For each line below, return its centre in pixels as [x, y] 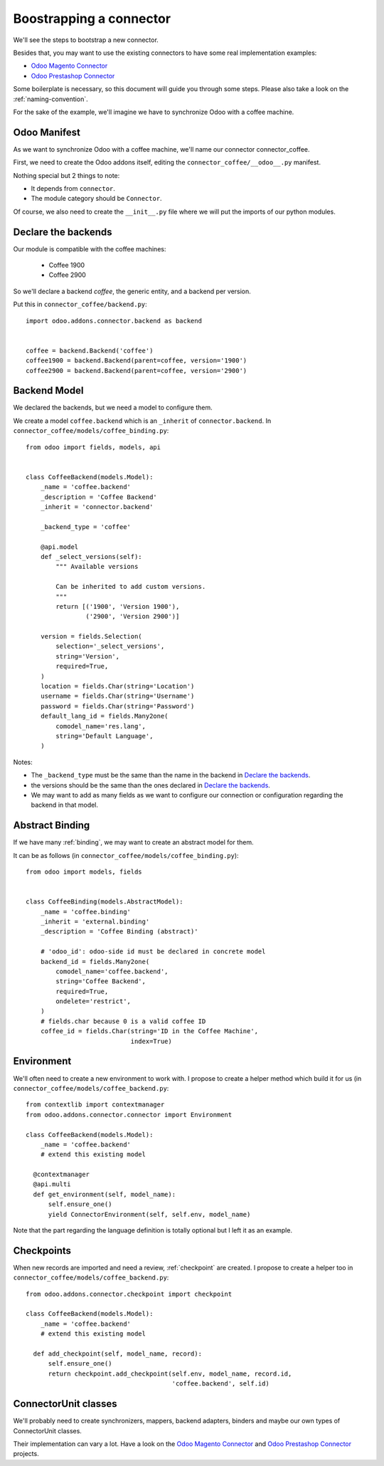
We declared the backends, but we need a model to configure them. [113, 408]
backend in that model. [65, 805]
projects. [26, 1454]
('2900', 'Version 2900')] [133, 617]
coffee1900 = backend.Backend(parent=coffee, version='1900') [137, 361]
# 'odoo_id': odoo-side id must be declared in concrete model [153, 952]
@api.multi [52, 1184]
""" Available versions [97, 567]
